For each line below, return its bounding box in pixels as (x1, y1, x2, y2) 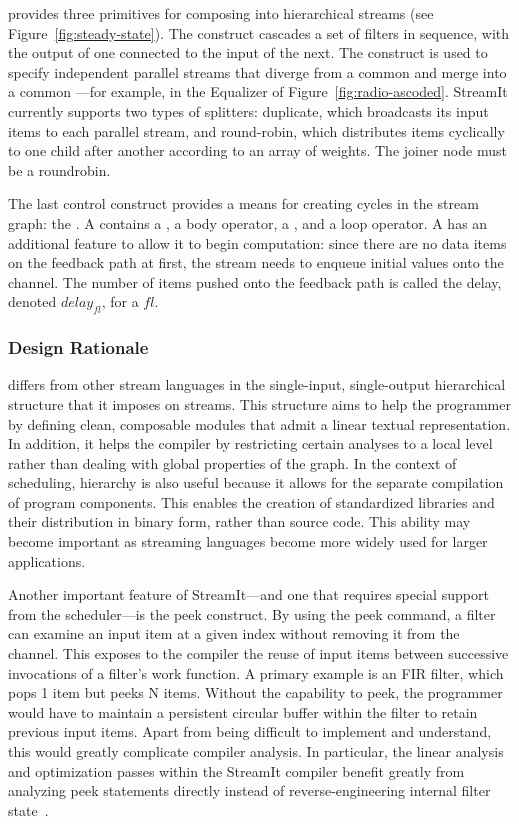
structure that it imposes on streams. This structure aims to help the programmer (8, 393, 511, 414)
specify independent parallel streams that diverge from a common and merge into (8, 61, 507, 82)
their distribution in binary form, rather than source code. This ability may (8, 511, 471, 532)
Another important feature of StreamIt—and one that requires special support (8, 584, 489, 605)
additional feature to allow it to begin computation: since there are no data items (8, 232, 507, 253)
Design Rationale (8, 335, 149, 360)
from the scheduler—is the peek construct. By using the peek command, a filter (8, 603, 496, 624)
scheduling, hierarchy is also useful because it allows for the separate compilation (8, 472, 504, 493)
